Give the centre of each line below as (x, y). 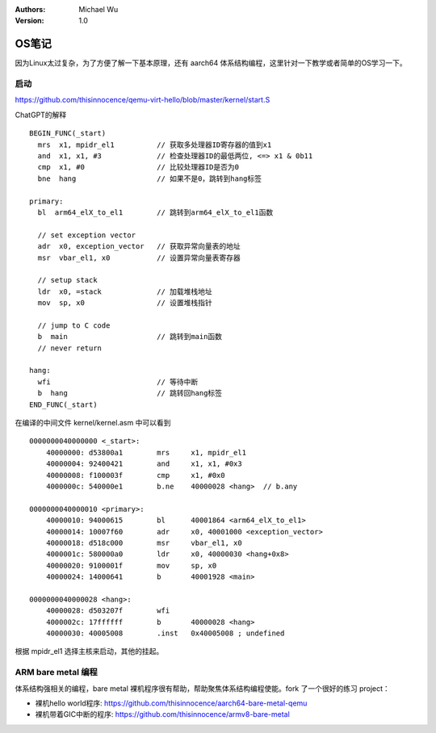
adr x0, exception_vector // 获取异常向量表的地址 (139, 247)
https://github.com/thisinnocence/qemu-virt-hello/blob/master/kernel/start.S (143, 100)
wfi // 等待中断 (118, 382)
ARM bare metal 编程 (57, 672)
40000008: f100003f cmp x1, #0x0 (135, 475)
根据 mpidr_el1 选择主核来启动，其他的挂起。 (89, 651)
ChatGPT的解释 (41, 115)
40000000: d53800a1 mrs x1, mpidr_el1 (146, 452)
